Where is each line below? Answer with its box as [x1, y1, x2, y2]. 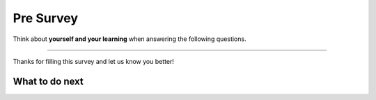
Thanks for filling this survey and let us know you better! [13, 57, 174, 65]
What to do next [13, 75, 84, 87]
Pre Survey [13, 10, 79, 26]
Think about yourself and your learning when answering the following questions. [13, 35, 246, 43]
